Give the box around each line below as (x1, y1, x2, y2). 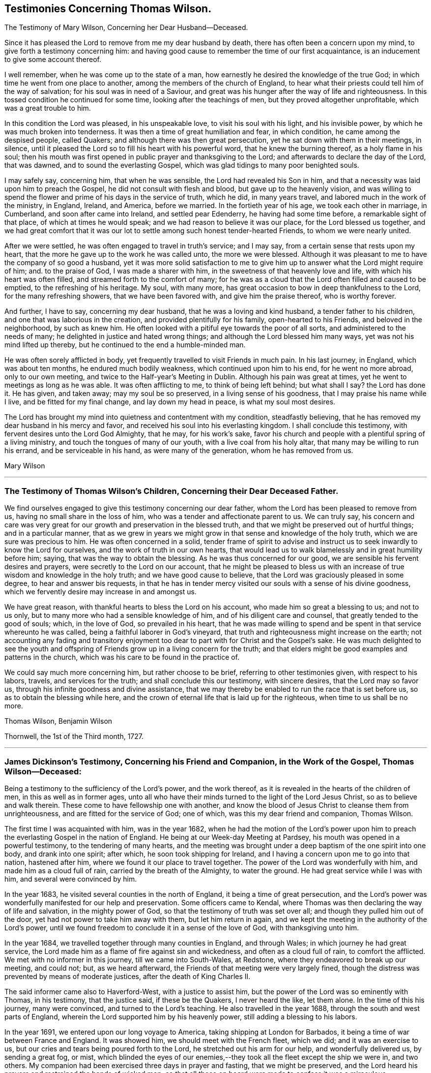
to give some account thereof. (4, 55, 101, 64)
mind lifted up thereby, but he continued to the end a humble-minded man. (4, 340, 246, 349)
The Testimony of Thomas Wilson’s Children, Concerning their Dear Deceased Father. (4, 486, 339, 496)
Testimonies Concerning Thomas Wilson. (4, 2, 212, 15)
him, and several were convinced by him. (4, 874, 137, 883)
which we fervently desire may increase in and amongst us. (4, 587, 197, 596)
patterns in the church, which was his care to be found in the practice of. (4, 653, 240, 662)
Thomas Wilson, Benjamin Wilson (4, 717, 113, 726)
